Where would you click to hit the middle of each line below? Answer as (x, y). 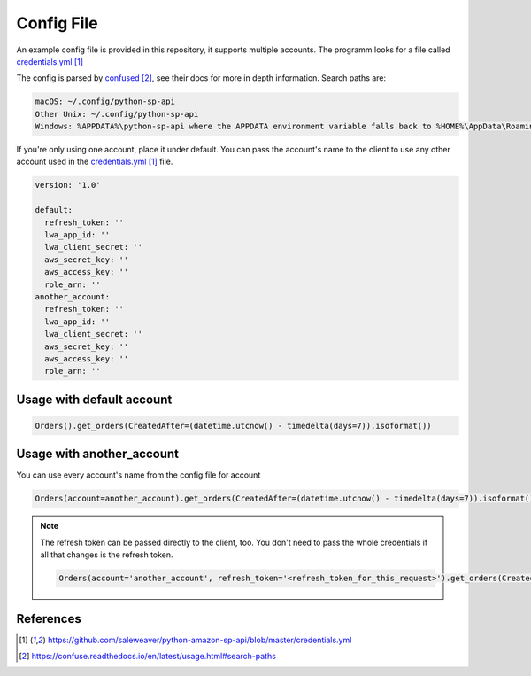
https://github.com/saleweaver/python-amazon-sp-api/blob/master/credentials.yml (200, 640)
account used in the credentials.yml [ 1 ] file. (95, 162)
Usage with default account (94, 399)
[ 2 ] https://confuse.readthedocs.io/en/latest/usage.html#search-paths (147, 657)
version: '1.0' (68, 185)
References (49, 619)
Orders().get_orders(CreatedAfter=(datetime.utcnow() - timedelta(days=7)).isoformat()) (234, 426)
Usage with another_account (98, 454)
